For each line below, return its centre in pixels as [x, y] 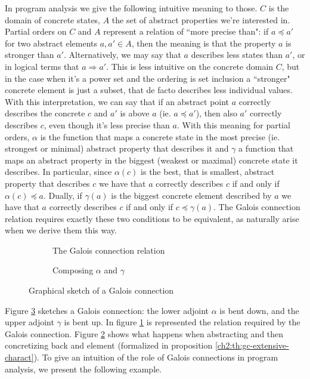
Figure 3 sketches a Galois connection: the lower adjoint [107, 310]
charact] [19, 357]
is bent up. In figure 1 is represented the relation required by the [182, 322]
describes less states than [237, 55]
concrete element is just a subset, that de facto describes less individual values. [149, 90]
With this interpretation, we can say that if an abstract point [117, 101]
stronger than [30, 55]
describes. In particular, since [58, 172]
